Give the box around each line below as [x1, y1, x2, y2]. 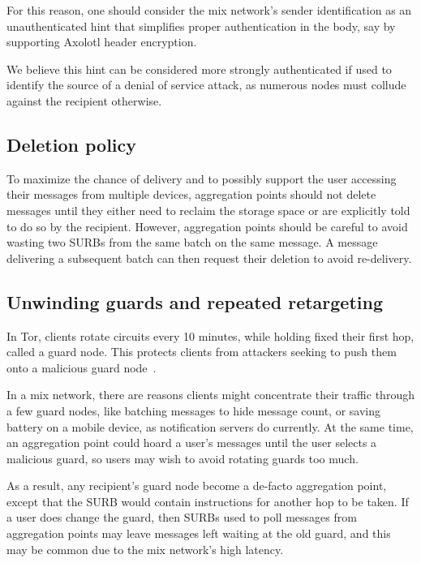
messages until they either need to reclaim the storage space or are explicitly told [6, 201, 410, 218]
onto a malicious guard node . [6, 359, 157, 376]
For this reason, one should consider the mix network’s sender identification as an [6, 2, 412, 18]
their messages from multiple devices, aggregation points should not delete [6, 186, 376, 203]
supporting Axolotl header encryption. [6, 33, 197, 50]
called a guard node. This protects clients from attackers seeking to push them [6, 343, 397, 360]
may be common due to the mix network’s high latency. [6, 540, 284, 557]
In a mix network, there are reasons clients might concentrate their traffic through [6, 386, 415, 403]
